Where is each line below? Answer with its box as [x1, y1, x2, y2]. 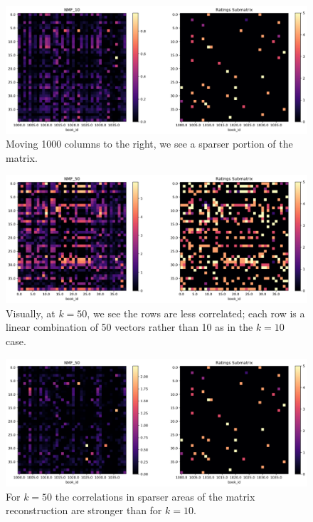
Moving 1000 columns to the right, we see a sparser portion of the [6, 136, 293, 151]
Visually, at [6, 305, 55, 320]
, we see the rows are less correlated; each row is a [87, 305, 305, 320]
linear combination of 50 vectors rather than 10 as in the [6, 319, 253, 334]
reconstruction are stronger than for [6, 503, 162, 518]
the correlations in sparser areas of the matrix [55, 488, 255, 503]
